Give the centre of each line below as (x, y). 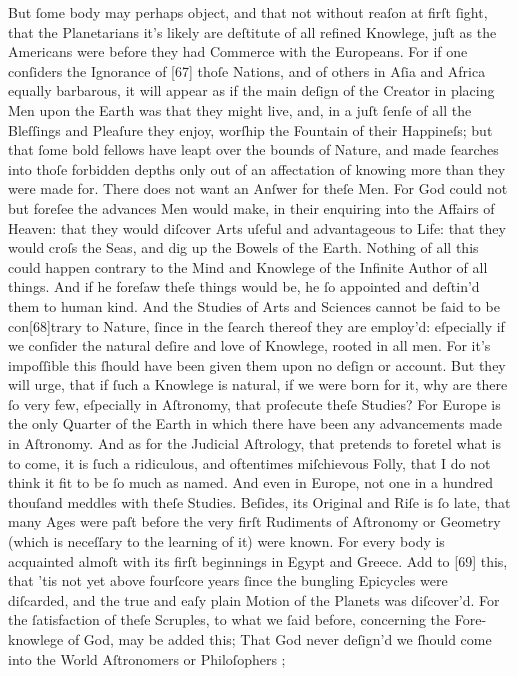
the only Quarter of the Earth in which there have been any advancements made (255, 423)
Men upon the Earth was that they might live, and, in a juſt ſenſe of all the (240, 109)
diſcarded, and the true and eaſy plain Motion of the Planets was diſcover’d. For (254, 599)
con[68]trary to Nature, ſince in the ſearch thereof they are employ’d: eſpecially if (256, 325)
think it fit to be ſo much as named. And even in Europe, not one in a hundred (250, 482)
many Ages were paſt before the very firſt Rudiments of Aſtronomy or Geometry (254, 521)
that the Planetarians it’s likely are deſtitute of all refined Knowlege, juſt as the (252, 31)
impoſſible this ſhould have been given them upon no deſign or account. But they (257, 364)
